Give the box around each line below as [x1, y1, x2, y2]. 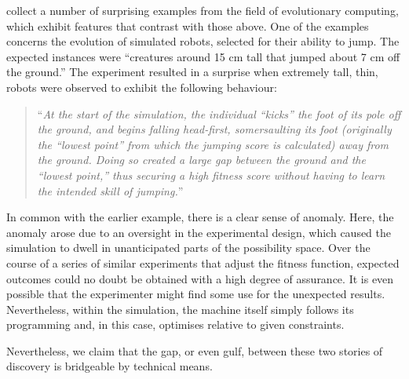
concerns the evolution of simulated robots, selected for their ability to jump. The [6, 33, 400, 49]
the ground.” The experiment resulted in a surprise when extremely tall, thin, [6, 64, 378, 80]
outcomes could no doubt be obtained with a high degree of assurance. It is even [6, 270, 394, 286]
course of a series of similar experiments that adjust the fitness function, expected [6, 254, 400, 271]
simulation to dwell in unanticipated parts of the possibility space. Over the [6, 239, 371, 256]
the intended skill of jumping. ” [37, 182, 184, 199]
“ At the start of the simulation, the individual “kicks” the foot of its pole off [37, 105, 401, 122]
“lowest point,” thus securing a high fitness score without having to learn [37, 166, 385, 183]
